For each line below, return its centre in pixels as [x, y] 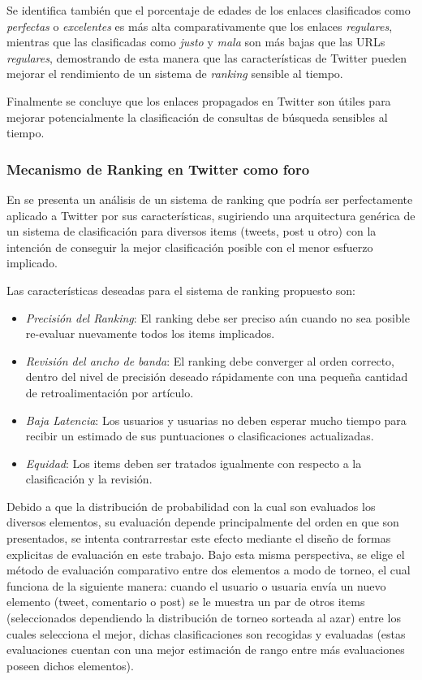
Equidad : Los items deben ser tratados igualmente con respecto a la [194, 463]
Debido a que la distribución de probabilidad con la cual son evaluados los [191, 506]
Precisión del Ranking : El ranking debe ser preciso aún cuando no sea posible [217, 317]
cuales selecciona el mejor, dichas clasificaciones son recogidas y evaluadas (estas [206, 633]
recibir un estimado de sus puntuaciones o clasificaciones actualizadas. [200, 436]
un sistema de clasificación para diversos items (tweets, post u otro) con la [192, 231]
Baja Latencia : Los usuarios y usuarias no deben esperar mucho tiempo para [216, 420]
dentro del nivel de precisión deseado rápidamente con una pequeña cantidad [217, 377]
